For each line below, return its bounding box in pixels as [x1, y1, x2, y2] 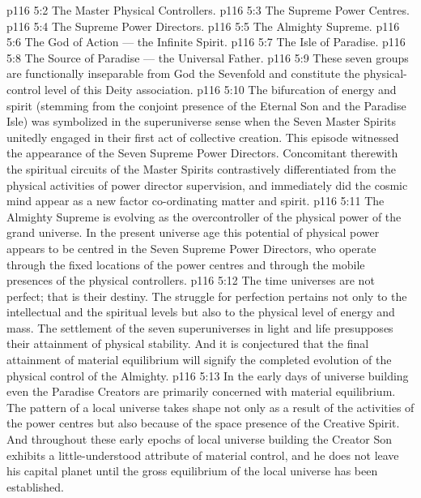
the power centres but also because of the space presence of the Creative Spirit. [6, 414, 400, 431]
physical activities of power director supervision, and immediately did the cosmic [6, 176, 408, 193]
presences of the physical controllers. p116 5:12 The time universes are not [6, 272, 375, 289]
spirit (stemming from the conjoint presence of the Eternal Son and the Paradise [6, 97, 406, 114]
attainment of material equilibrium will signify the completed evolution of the [6, 351, 392, 368]
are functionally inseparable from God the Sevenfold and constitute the [6, 65, 360, 82]
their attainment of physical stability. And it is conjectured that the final [6, 335, 369, 352]
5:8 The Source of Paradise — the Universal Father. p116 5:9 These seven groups [6, 49, 409, 66]
